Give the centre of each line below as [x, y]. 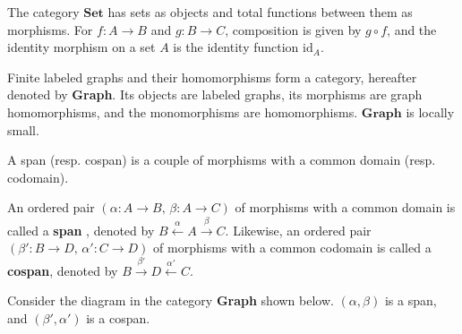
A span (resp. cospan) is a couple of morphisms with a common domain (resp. [222, 160]
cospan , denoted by [63, 270]
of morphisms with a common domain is [345, 207]
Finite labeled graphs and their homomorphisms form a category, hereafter [212, 77]
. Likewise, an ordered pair [298, 230]
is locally [430, 111]
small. [23, 129]
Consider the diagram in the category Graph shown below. [171, 300]
